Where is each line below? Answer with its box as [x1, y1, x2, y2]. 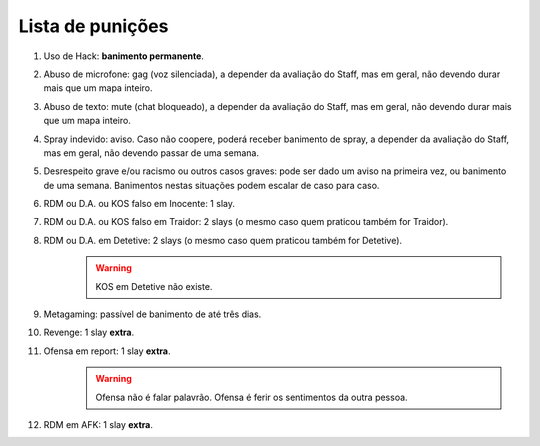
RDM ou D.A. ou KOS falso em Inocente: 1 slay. [43, 198, 235, 210]
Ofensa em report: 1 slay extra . [43, 345, 171, 357]
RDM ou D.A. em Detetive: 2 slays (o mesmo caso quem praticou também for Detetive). [43, 234, 403, 246]
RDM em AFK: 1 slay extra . [43, 418, 154, 430]
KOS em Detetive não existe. [95, 280, 213, 292]
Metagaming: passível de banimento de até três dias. [43, 308, 262, 320]
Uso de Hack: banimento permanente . [43, 50, 205, 62]
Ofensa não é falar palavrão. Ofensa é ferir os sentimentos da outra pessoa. [95, 391, 409, 403]
